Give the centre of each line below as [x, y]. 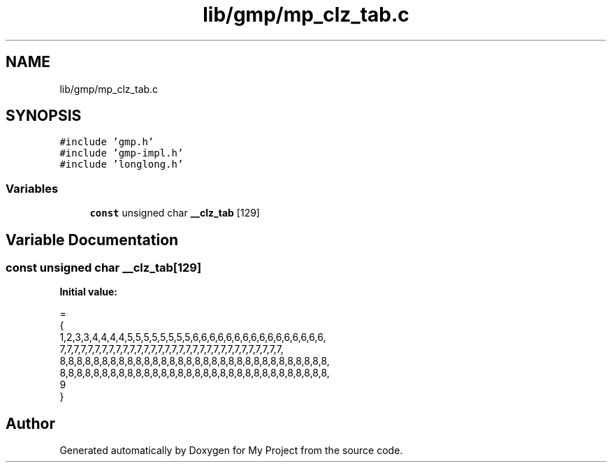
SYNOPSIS [44, 116]
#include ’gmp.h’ [107, 142]
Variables [32, 188]
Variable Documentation [92, 240]
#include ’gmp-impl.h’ [122, 153]
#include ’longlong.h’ [122, 164]
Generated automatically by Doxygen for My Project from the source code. [231, 451]
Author [30, 423]
